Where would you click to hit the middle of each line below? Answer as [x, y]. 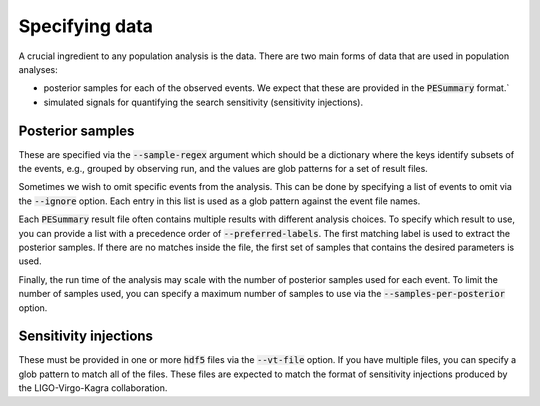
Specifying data [86, 26]
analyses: [38, 69]
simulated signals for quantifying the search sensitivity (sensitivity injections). [203, 102]
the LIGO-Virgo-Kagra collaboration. [93, 388]
